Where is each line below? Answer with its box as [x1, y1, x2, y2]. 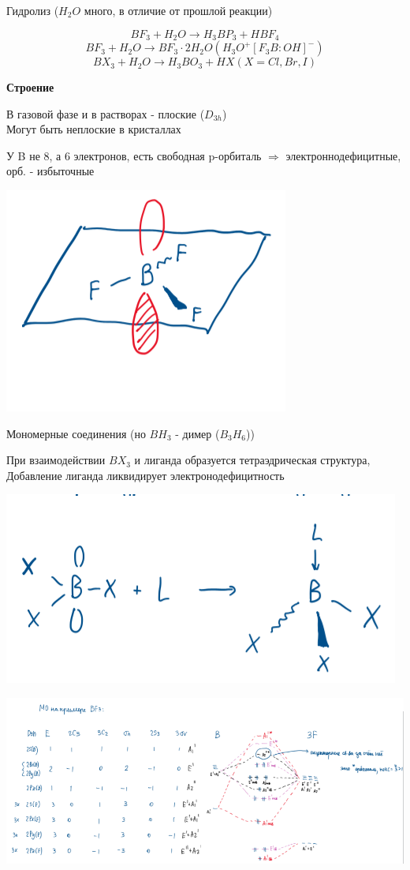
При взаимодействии [6, 452, 106, 468]
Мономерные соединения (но [6, 425, 146, 441]
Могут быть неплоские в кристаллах [6, 121, 181, 137]
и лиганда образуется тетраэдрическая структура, [134, 452, 371, 468]
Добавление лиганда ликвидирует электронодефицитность [6, 467, 285, 483]
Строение [6, 79, 54, 96]
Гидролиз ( [6, 2, 59, 18]
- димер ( [175, 425, 220, 441]
